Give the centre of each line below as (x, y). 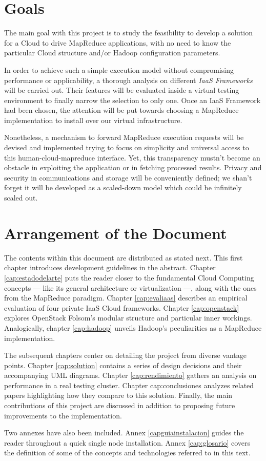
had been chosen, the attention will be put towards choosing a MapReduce (121, 110)
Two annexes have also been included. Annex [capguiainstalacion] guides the (124, 433)
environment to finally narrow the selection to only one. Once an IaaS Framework (132, 100)
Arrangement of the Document (116, 233)
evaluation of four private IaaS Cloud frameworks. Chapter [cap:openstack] (122, 307)
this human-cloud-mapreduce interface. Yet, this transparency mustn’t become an (132, 157)
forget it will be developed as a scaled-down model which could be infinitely (123, 187)
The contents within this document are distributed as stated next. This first (124, 257)
